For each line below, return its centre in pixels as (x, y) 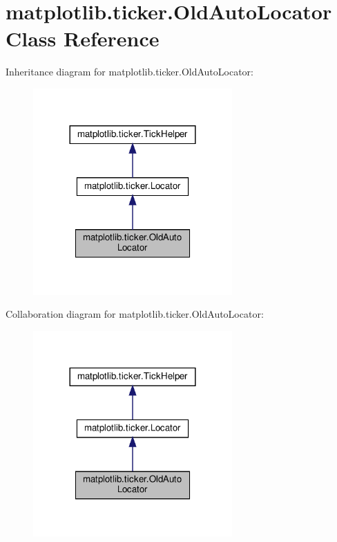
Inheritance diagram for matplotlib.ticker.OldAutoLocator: (130, 72)
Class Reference (83, 38)
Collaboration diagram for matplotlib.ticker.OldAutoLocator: (135, 314)
